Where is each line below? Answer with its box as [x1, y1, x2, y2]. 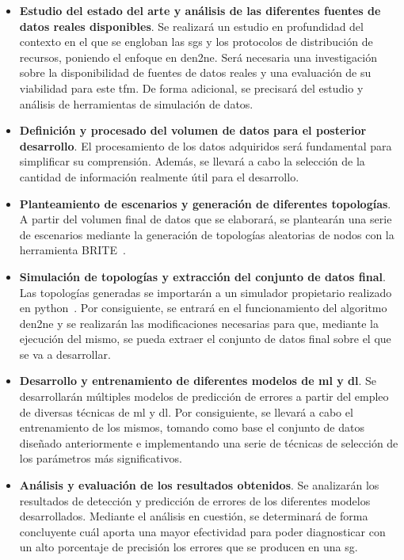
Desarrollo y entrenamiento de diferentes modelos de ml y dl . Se [19, 372, 377, 389]
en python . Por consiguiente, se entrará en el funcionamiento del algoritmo [19, 299, 387, 316]
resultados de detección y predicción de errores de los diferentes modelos [19, 492, 371, 509]
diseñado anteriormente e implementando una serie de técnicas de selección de [19, 434, 398, 451]
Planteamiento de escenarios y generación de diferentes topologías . [19, 195, 391, 211]
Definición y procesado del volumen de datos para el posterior [19, 122, 367, 139]
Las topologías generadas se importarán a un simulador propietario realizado [19, 284, 392, 300]
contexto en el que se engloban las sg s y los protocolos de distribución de [19, 33, 373, 50]
